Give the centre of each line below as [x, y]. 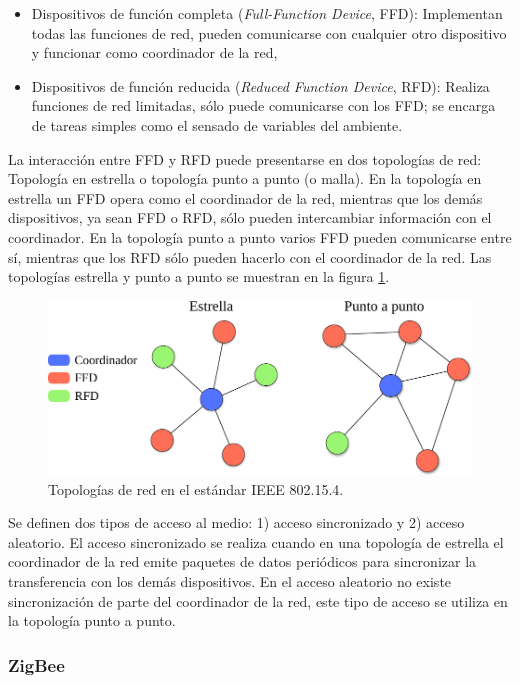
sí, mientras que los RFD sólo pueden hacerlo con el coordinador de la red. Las [250, 256]
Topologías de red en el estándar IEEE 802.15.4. [196, 488]
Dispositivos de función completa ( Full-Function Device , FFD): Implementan [267, 13]
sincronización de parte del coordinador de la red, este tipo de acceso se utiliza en [258, 600]
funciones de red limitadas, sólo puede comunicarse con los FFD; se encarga [263, 105]
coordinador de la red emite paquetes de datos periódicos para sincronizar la [242, 561]
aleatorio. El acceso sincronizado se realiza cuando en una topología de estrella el [256, 541]
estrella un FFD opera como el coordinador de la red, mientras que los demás [245, 197]
